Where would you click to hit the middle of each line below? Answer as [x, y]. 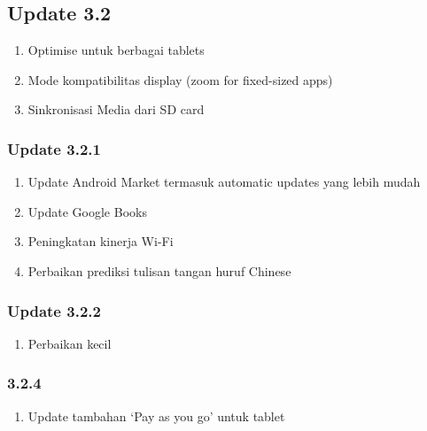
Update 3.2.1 [54, 148]
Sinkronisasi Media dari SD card [116, 109]
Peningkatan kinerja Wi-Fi [101, 241]
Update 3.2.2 [54, 310]
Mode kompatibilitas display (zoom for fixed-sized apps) [180, 79]
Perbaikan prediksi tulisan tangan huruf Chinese [159, 270]
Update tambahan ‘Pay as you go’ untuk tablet [156, 416]
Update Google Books [87, 211]
